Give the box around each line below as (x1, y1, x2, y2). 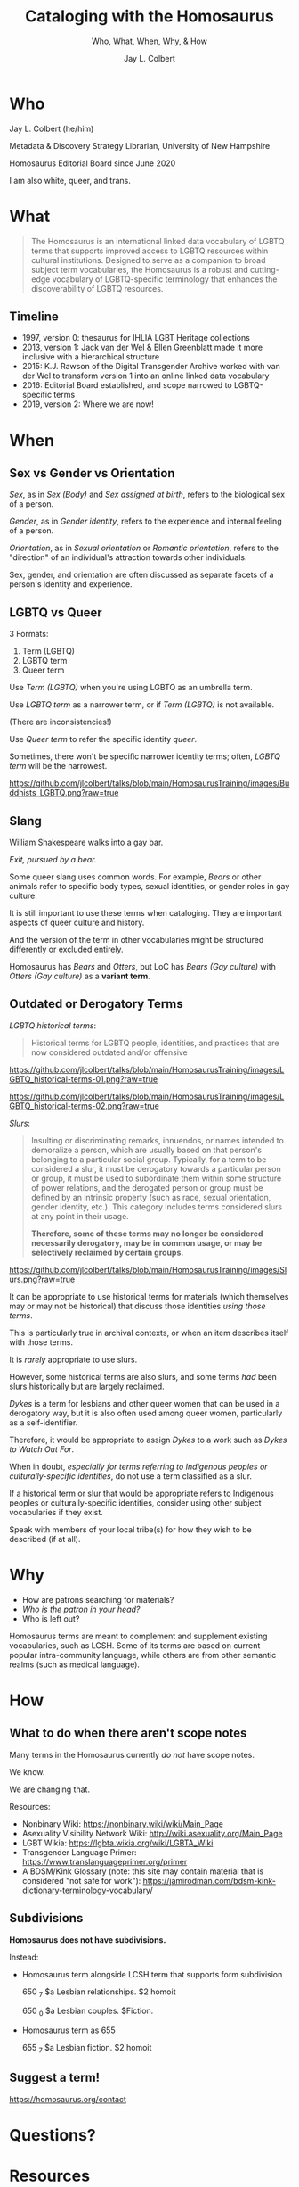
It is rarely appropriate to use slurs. (9, 1354, 138, 1365)
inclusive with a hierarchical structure (21, 351, 160, 362)
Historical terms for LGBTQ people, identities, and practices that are (30, 1037, 279, 1048)
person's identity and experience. (9, 579, 133, 590)
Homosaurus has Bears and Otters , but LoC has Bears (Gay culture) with (9, 961, 276, 972)
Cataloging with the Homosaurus (25, 6, 274, 27)
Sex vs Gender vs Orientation (9, 466, 175, 481)
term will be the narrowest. (9, 761, 108, 772)
